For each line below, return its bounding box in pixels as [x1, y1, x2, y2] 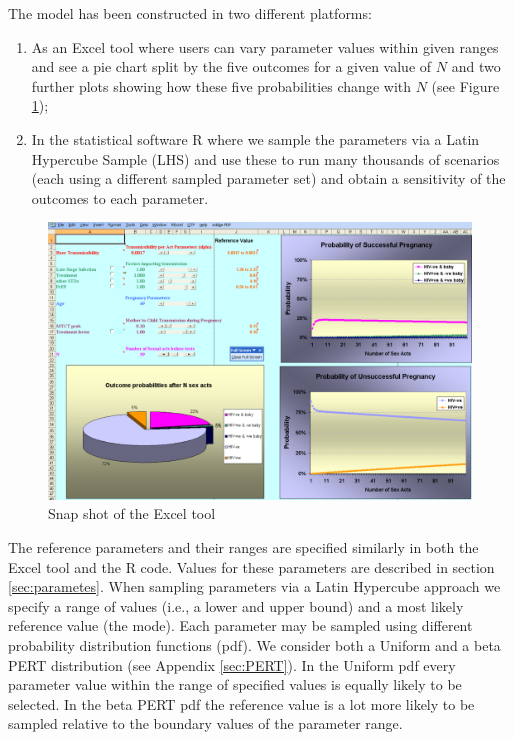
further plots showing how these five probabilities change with [31, 75, 412, 96]
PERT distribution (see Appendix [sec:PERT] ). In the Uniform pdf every [8, 654, 456, 675]
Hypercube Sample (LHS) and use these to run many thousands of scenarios [31, 148, 500, 169]
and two [451, 56, 501, 77]
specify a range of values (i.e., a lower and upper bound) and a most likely [8, 595, 464, 616]
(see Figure [431, 75, 500, 96]
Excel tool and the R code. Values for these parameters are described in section [8, 556, 495, 577]
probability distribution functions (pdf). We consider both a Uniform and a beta [8, 634, 501, 655]
